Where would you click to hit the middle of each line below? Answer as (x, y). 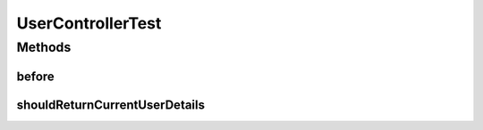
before (36, 76)
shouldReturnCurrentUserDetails (111, 105)
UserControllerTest (89, 23)
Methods (44, 47)
